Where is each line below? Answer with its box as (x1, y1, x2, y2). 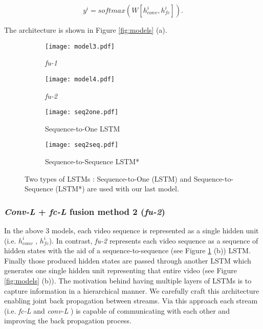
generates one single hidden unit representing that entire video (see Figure (4, 265, 237, 276)
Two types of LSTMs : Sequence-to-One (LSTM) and (25, 173, 192, 184)
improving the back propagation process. (4, 315, 131, 326)
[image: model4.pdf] (45, 75, 115, 83)
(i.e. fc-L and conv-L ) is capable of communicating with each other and (4, 305, 230, 316)
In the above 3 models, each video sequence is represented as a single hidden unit (4, 225, 259, 235)
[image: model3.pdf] (45, 42, 115, 50)
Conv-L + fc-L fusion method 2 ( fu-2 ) (4, 205, 165, 217)
